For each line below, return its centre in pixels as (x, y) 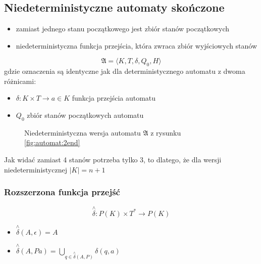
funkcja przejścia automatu (114, 98)
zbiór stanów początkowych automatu (85, 115)
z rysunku (166, 132)
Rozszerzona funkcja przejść (62, 192)
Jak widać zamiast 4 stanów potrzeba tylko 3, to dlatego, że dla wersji (113, 159)
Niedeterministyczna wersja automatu (83, 132)
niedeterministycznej (36, 169)
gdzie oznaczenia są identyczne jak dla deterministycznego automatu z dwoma (125, 71)
